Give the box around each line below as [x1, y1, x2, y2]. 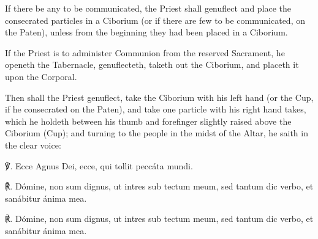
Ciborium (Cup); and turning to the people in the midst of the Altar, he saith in [5, 127, 308, 139]
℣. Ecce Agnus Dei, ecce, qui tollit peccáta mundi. [5, 159, 193, 172]
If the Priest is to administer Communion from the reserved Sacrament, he [5, 46, 285, 59]
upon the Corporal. [5, 70, 77, 83]
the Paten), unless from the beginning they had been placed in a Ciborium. [5, 26, 288, 39]
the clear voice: [5, 138, 61, 151]
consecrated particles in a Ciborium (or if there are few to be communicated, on [5, 13, 305, 26]
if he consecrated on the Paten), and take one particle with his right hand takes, [5, 103, 306, 116]
